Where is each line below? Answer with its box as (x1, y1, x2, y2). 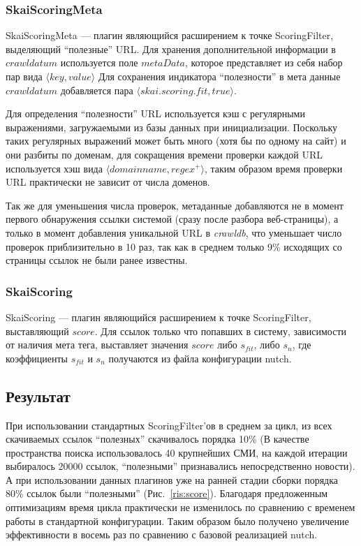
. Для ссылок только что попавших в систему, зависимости (94, 323, 347, 338)
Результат (6, 385, 71, 406)
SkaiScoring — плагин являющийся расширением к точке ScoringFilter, (6, 309, 311, 324)
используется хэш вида (6, 161, 103, 175)
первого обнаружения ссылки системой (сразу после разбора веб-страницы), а (6, 212, 339, 226)
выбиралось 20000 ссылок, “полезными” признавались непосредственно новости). (6, 459, 355, 473)
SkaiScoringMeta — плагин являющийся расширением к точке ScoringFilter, (6, 28, 334, 43)
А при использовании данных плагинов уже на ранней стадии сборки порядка (6, 472, 339, 487)
